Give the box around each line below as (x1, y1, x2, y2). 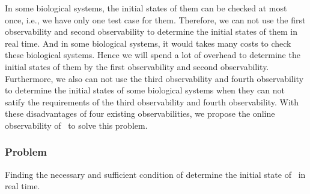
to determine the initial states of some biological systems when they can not (5, 84, 285, 96)
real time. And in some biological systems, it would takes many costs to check (5, 37, 291, 49)
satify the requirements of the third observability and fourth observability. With (5, 95, 299, 108)
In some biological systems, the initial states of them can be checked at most (5, 2, 287, 14)
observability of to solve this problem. (5, 119, 148, 131)
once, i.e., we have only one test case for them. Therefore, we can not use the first (5, 13, 306, 26)
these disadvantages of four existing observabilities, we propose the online (5, 107, 275, 120)
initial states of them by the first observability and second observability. (5, 60, 269, 72)
